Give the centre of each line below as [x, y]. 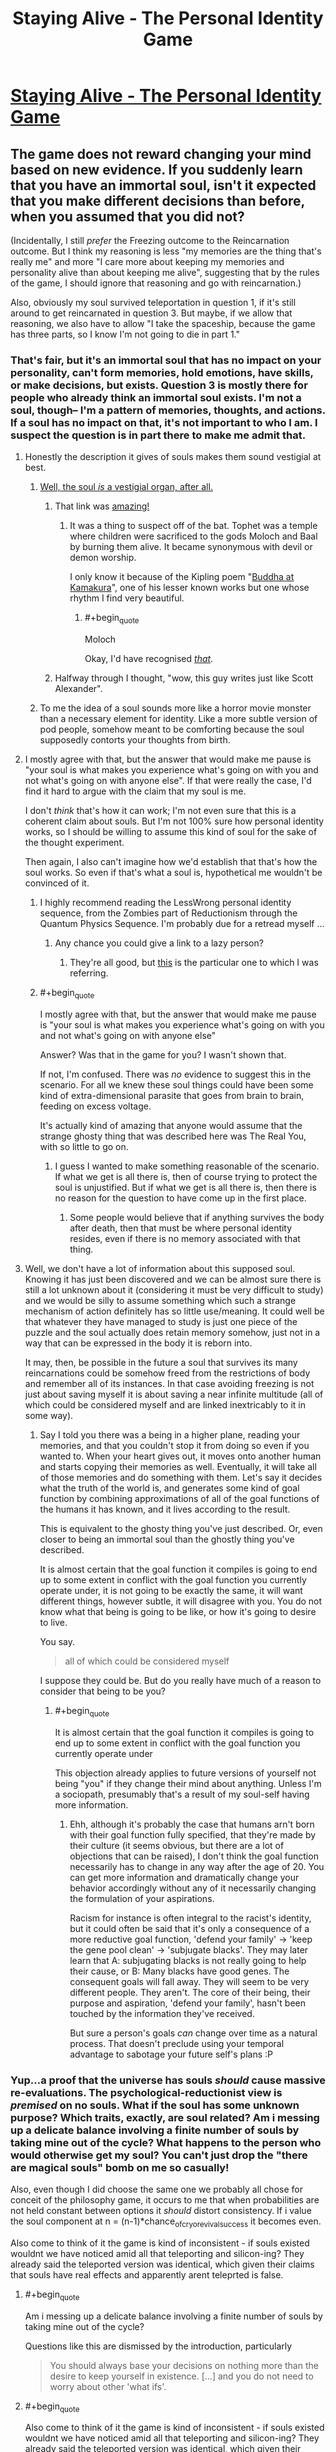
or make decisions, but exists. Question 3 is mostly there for [159, 385]
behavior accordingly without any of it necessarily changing [193, 1888]
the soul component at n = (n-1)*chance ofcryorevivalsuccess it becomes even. [166, 2222]
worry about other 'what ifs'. [108, 2386]
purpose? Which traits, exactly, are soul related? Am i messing [165, 2117]
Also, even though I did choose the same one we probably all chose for [156, 2189]
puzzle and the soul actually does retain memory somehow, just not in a [172, 1332]
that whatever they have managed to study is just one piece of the [161, 1321]
